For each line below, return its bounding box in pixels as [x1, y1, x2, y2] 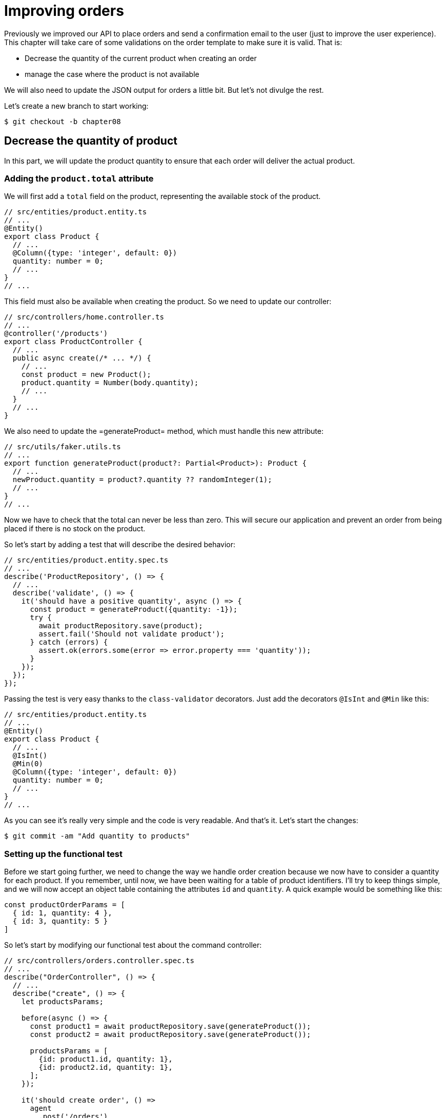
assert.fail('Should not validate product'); [38, 630, 225, 638]
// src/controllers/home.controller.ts [4, 313, 164, 322]
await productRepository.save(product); [38, 622, 203, 630]
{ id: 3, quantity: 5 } [12, 917, 108, 926]
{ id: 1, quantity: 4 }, [12, 909, 112, 917]
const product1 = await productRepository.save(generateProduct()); [30, 1022, 311, 1031]
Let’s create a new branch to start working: [4, 101, 149, 110]
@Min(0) [12, 760, 43, 768]
